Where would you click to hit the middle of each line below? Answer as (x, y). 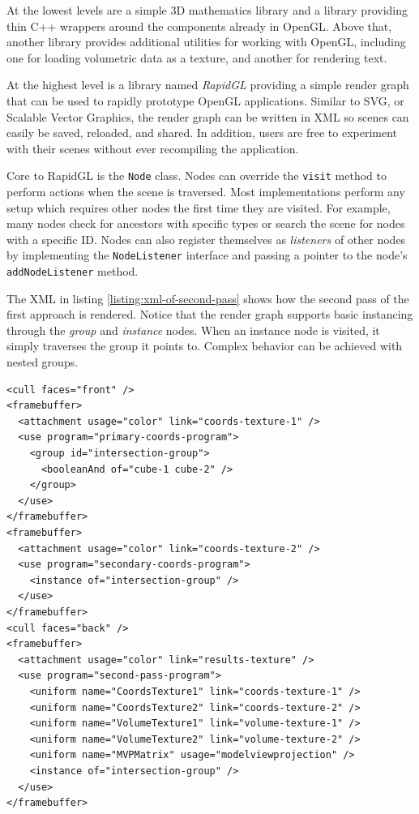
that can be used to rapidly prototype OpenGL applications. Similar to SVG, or (205, 100)
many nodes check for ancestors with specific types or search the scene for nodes (206, 223)
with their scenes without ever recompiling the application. (153, 148)
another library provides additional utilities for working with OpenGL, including (206, 42)
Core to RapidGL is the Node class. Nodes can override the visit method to (197, 176)
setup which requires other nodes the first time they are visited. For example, (199, 207)
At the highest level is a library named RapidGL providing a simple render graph (208, 85)
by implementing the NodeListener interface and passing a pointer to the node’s (207, 255)
